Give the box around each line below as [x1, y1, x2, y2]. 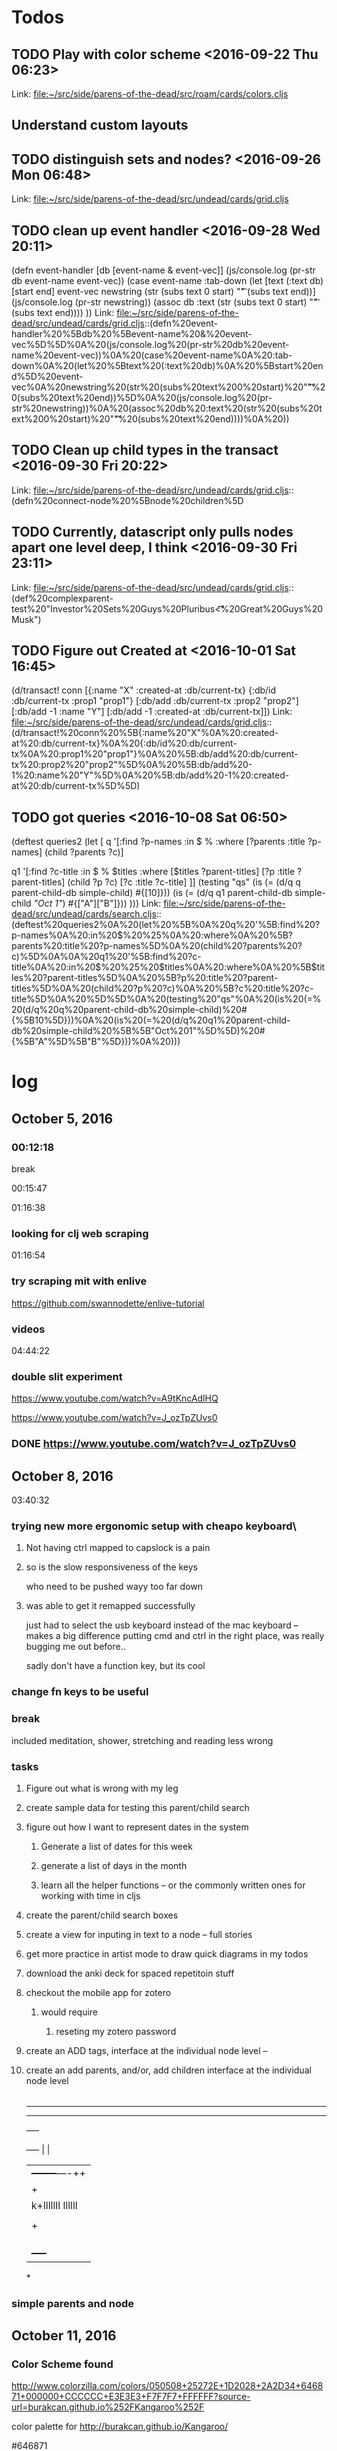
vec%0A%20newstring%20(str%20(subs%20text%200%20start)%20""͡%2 [11, 381, 326, 393]
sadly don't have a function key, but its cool [25, 1660, 206, 1672]
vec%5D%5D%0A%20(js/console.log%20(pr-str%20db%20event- [11, 339, 290, 351]
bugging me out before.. [25, 1641, 126, 1653]
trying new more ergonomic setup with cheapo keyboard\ [11, 1519, 297, 1533]
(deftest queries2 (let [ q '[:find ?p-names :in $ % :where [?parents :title [11, 836, 306, 848]
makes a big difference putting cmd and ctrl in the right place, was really [25, 1630, 325, 1642]
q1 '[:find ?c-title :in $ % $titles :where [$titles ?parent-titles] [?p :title [11, 866, 296, 878]
